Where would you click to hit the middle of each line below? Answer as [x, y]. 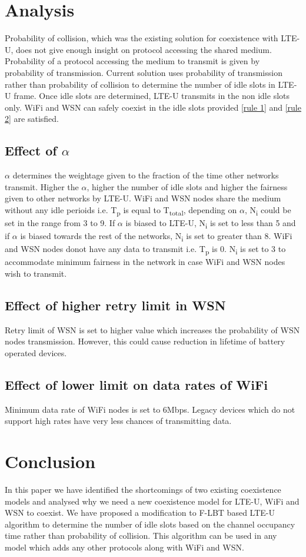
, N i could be [268, 210]
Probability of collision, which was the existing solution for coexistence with [142, 38]
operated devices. [36, 352]
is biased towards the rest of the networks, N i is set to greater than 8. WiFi [156, 236]
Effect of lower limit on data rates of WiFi [136, 384]
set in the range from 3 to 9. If [60, 222]
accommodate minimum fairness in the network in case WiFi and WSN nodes [145, 262]
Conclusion [50, 461]
